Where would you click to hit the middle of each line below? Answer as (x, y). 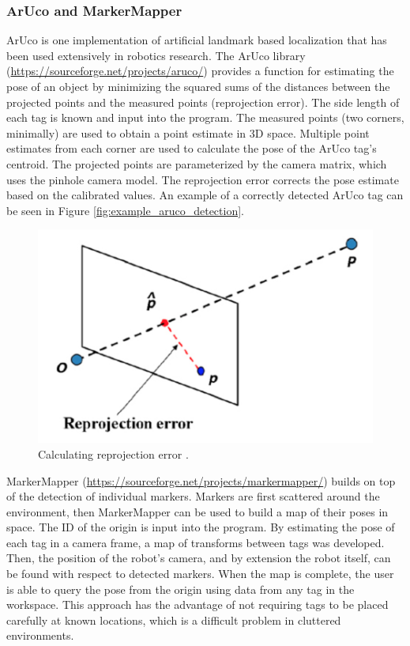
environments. (40, 635)
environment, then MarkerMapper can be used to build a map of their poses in (197, 511)
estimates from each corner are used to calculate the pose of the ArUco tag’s (192, 148)
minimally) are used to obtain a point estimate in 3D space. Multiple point (188, 132)
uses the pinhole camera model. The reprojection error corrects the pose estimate (203, 179)
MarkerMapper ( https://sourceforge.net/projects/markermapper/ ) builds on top (201, 480)
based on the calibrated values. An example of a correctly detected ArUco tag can (205, 195)
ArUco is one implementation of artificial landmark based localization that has (197, 40)
